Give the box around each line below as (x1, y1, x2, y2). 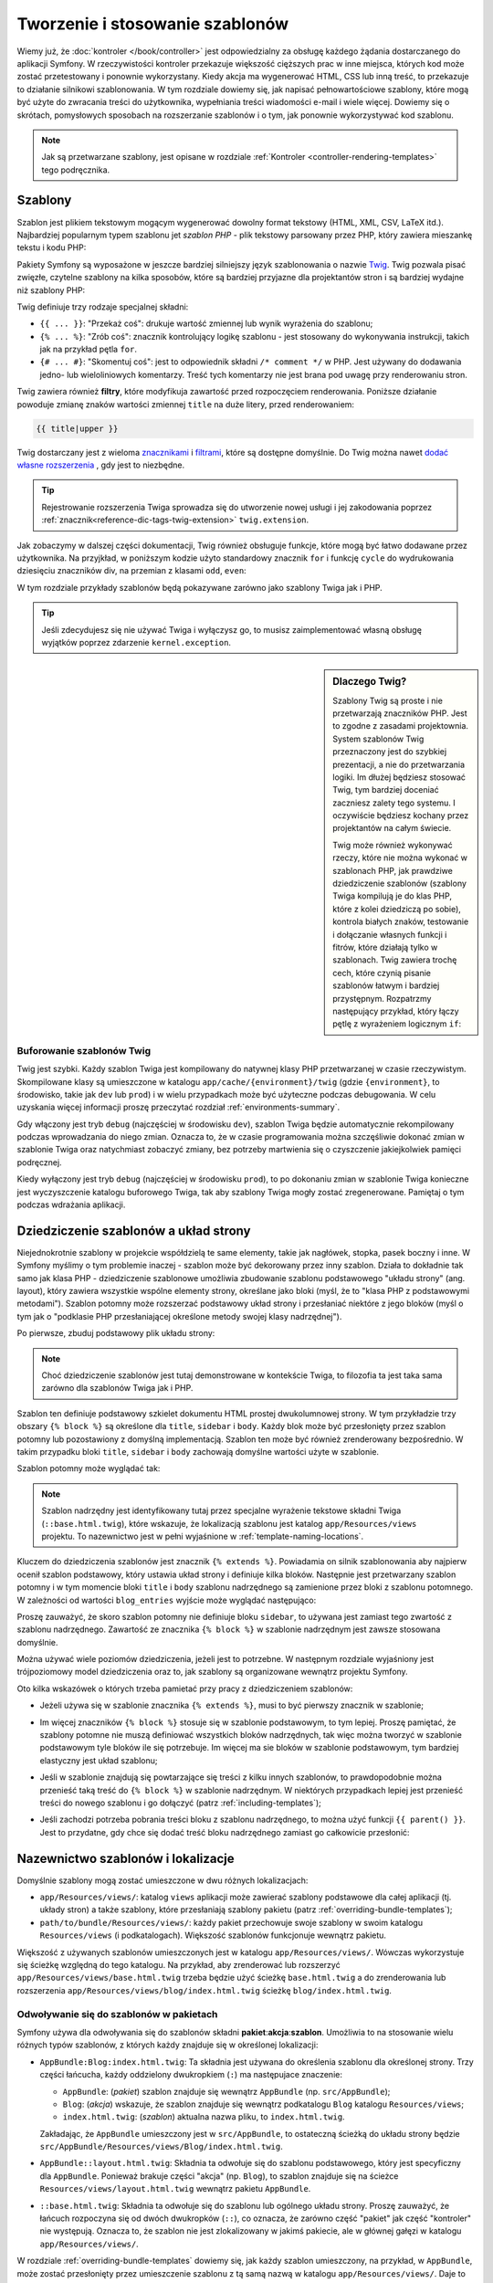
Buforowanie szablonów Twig (16, 1044, 152, 1057)
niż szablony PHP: (16, 284, 86, 296)
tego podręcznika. (41, 164, 110, 175)
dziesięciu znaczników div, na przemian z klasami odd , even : (16, 565, 246, 576)
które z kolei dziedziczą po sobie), (332, 903, 461, 914)
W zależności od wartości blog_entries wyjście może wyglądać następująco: (16, 1594, 317, 1605)
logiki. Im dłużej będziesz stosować (332, 772, 466, 783)
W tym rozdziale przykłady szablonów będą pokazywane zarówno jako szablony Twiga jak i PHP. (16, 582, 383, 593)
